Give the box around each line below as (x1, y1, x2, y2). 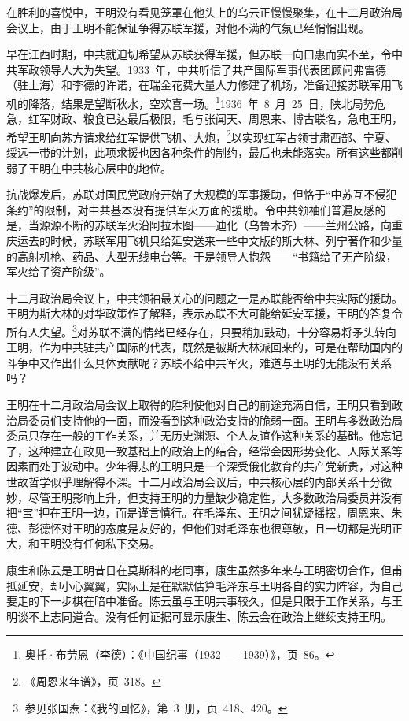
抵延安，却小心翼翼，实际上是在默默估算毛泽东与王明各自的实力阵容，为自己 (6, 577, 403, 593)
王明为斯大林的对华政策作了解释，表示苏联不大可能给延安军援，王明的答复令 (6, 305, 403, 321)
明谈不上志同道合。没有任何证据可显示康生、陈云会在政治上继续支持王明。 (6, 608, 392, 624)
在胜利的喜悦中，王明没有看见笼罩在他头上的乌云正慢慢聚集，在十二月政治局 (6, 4, 403, 20)
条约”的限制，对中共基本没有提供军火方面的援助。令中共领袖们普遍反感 (6, 201, 375, 217)
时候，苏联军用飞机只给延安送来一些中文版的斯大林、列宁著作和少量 (50, 232, 403, 249)
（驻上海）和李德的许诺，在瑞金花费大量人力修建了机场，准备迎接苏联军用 (6, 76, 392, 93)
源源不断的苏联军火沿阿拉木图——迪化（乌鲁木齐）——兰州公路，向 (39, 217, 392, 233)
